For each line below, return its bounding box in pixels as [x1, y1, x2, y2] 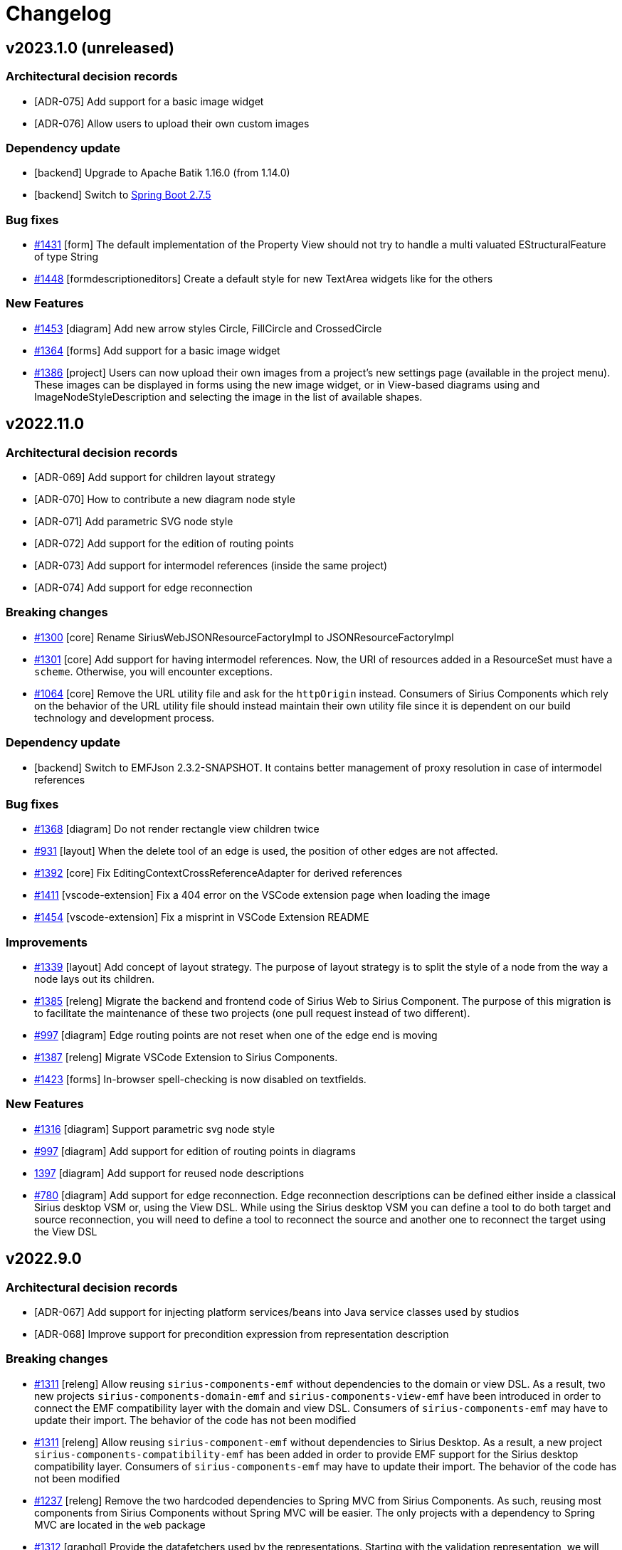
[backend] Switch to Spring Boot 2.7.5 [34, 189, 211, 201]
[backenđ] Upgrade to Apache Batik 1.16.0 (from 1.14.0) [34, 167, 290, 179]
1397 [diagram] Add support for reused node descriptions [34, 1166, 305, 1179]
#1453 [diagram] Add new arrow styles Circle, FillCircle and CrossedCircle [34, 322, 382, 334]
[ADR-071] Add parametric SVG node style [34, 515, 233, 528]
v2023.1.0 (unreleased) [6, 38, 175, 57]
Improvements [6, 934, 88, 949]
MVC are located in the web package [34, 1518, 206, 1531]
